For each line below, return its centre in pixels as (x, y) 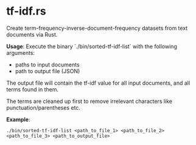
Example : (18, 119)
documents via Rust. (32, 34)
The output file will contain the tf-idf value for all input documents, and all (98, 83)
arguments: (21, 52)
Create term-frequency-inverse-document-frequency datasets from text (97, 28)
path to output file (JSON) (47, 71)
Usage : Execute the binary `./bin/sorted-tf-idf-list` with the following (92, 46)
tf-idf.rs (26, 11)
